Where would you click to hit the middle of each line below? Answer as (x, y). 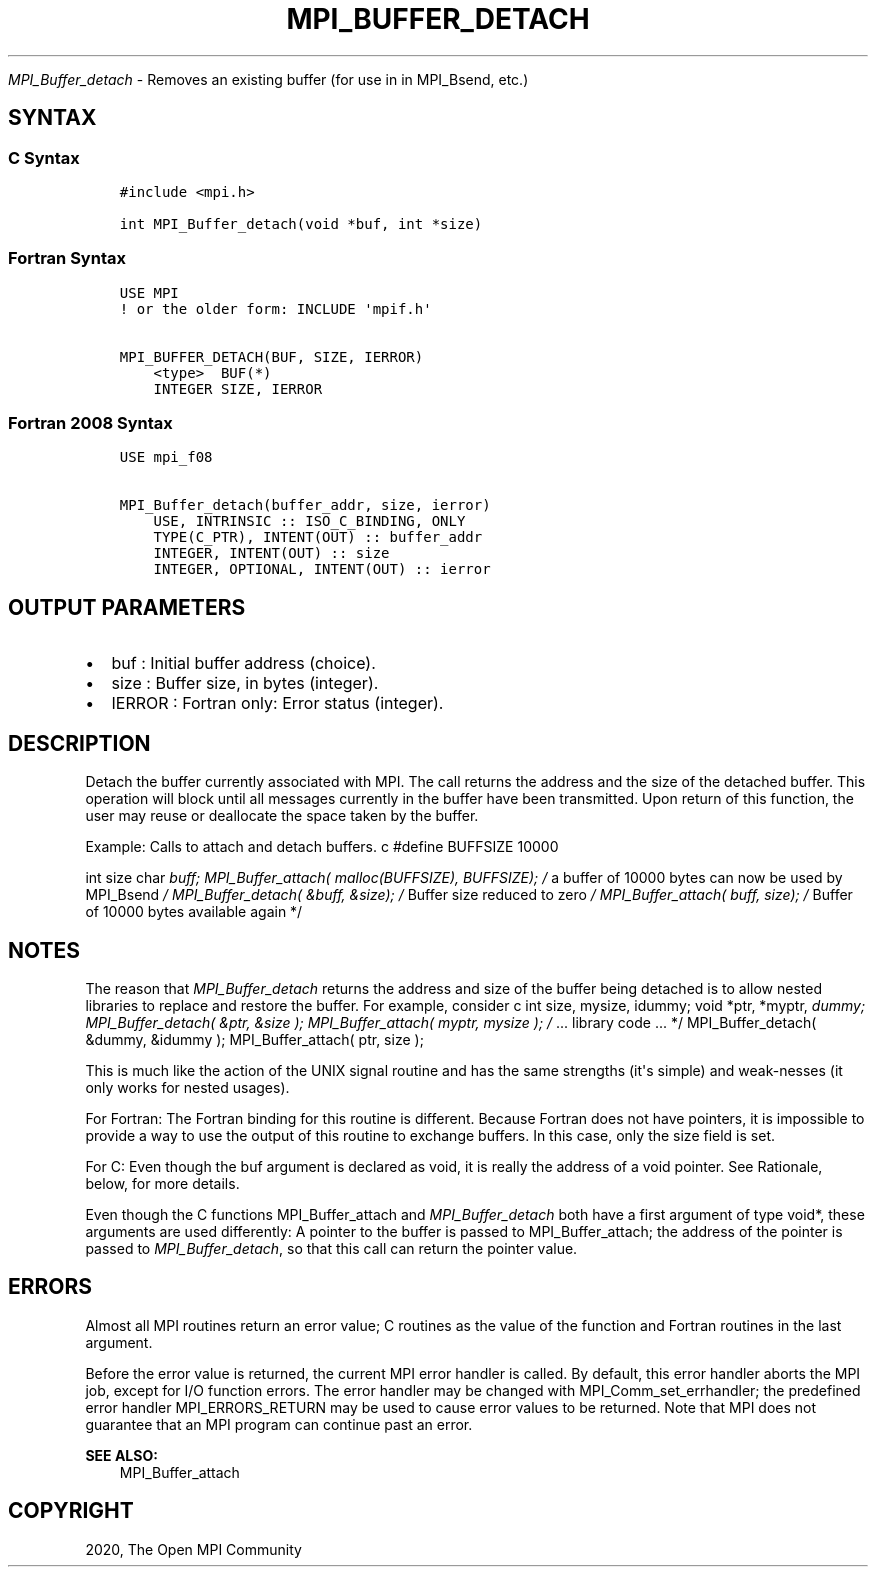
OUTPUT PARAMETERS (127, 607)
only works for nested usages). (187, 1087)
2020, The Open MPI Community (193, 1549)
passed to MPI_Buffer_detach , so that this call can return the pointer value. (331, 1248)
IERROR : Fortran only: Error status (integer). (277, 703)
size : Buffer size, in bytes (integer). (245, 683)
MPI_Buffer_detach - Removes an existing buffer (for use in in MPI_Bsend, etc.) (268, 79)
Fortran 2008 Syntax (90, 423)
